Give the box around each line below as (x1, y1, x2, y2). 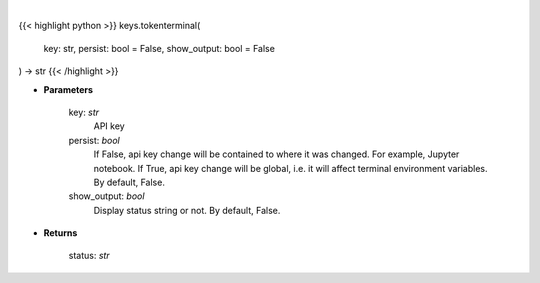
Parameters (43, 83, 94, 95)
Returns (43, 227, 78, 239)
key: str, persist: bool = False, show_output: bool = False (43, 42, 275, 54)
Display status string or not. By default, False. (93, 204, 281, 216)
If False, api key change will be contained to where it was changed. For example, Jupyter (93, 148, 460, 160)
